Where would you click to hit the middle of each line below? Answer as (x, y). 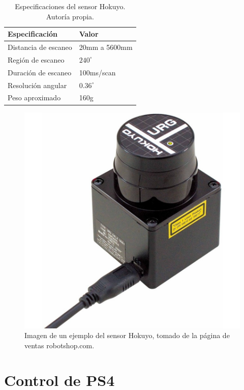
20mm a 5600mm (106, 47)
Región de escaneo (36, 59)
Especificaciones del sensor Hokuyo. (70, 6)
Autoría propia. (70, 16)
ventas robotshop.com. (59, 345)
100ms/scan (97, 72)
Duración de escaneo (40, 72)
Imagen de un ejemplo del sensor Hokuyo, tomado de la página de (127, 335)
